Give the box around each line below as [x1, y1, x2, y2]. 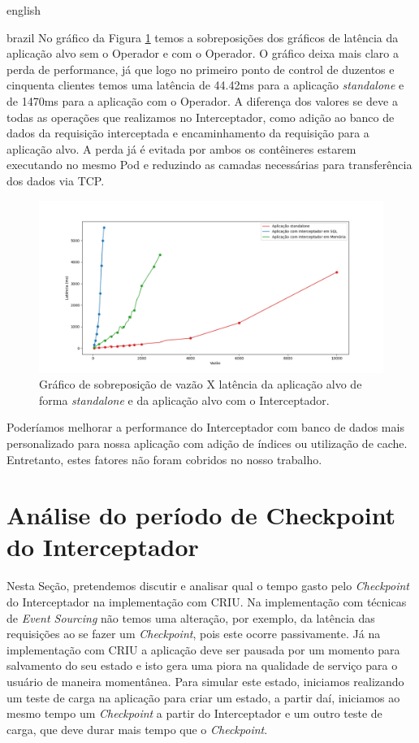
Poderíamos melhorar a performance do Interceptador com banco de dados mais [6, 419, 404, 436]
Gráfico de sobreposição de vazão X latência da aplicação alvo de [39, 376, 362, 393]
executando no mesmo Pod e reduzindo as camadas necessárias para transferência [6, 156, 413, 173]
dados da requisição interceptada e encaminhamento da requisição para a [6, 124, 369, 141]
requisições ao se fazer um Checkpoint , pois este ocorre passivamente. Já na [6, 625, 381, 642]
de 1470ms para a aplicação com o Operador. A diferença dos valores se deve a [6, 92, 398, 109]
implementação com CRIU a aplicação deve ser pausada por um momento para [6, 641, 400, 658]
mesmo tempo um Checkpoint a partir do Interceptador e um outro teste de [6, 705, 382, 722]
